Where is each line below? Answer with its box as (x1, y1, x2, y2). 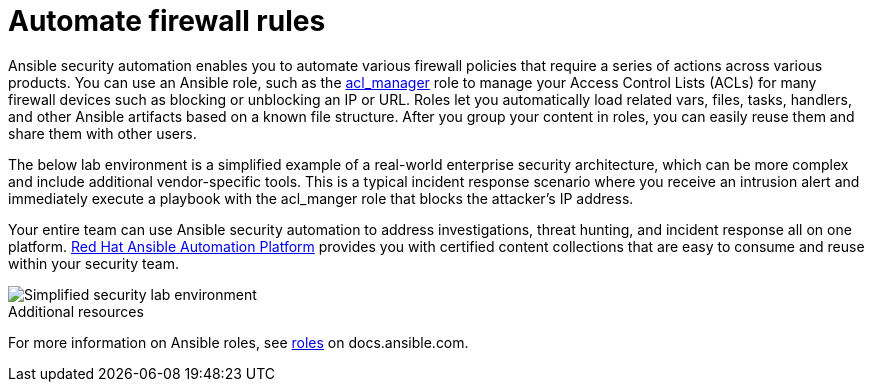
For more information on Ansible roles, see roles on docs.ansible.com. (8, 333, 469, 351)
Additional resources (8, 302, 144, 320)
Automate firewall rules (8, 4, 326, 38)
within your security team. (8, 254, 179, 272)
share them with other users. (8, 124, 197, 142)
